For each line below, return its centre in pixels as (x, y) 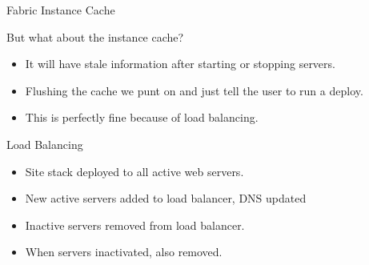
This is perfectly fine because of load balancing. (142, 117)
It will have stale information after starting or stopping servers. (180, 64)
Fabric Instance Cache (61, 10)
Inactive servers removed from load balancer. (135, 225)
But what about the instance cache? (95, 36)
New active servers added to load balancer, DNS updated (166, 198)
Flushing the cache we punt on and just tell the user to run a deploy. (194, 90)
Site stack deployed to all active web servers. (134, 171)
